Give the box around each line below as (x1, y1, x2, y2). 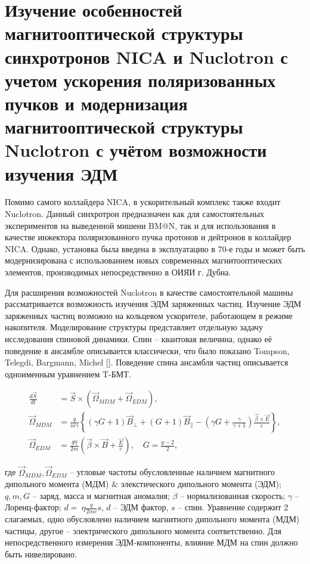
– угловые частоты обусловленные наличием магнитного (70, 466, 275, 478)
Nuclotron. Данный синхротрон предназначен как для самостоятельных (5, 207, 265, 220)
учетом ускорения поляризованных (5, 67, 276, 92)
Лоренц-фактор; (5, 501, 61, 513)
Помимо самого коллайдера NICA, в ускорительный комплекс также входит (5, 196, 281, 208)
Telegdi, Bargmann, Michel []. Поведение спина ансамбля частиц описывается (5, 356, 289, 368)
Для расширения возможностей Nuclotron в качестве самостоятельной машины (5, 286, 293, 298)
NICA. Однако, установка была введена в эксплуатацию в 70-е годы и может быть (5, 242, 305, 255)
